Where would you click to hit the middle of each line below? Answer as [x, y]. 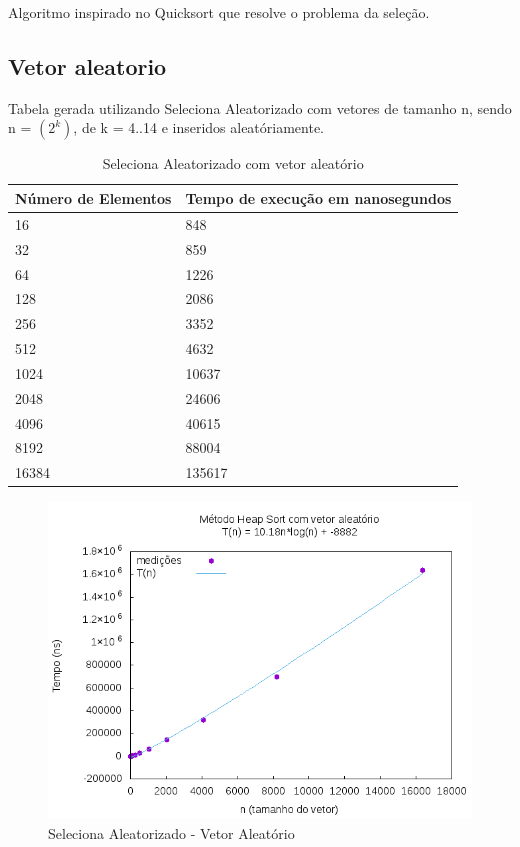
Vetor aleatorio [87, 65]
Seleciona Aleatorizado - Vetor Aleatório [171, 832]
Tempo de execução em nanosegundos [318, 197]
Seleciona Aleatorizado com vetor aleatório [233, 163]
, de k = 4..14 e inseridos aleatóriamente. [199, 127]
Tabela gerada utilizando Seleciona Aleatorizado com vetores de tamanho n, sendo [260, 107]
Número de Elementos [93, 197]
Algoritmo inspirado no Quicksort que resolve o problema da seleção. [219, 12]
